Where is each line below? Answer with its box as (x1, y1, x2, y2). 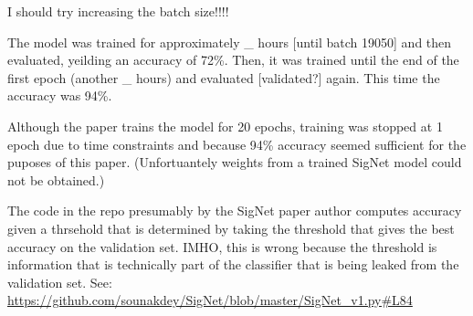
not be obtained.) (7, 170, 105, 189)
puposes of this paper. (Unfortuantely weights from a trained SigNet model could (7, 153, 462, 172)
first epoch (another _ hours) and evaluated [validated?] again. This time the (7, 68, 440, 87)
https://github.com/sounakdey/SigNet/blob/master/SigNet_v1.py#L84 (7, 290, 413, 310)
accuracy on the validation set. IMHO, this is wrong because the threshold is (7, 237, 437, 256)
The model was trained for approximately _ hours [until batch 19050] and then (7, 32, 452, 51)
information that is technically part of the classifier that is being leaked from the (7, 255, 459, 274)
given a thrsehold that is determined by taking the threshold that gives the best (7, 218, 455, 237)
